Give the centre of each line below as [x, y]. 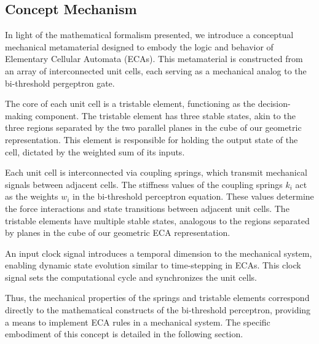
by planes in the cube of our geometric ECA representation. [118, 233]
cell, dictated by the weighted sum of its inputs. [95, 151]
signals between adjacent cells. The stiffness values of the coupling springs [144, 184]
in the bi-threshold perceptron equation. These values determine [193, 196]
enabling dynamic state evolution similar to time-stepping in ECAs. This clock [153, 265]
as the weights [32, 196]
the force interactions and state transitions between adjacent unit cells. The [147, 208]
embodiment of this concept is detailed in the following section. [124, 334]
